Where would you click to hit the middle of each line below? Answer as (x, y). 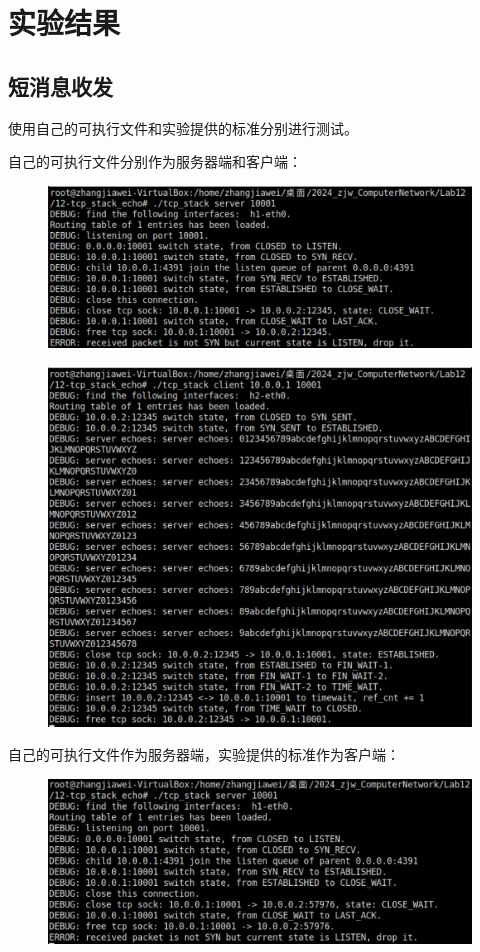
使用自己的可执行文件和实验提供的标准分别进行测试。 (183, 127)
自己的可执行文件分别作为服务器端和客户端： (155, 161)
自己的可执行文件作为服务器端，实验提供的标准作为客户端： (204, 754)
